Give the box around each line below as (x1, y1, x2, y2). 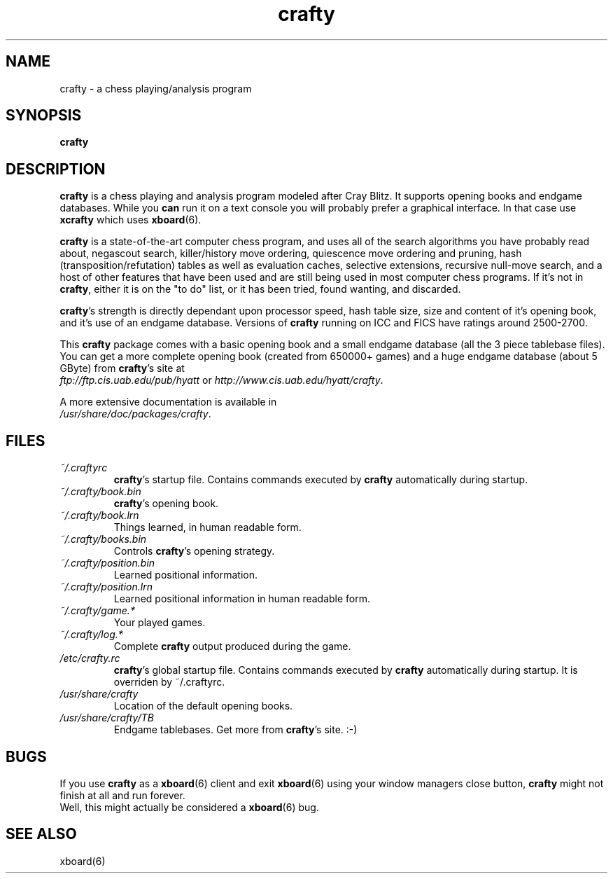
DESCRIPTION (6, 160, 106, 178)
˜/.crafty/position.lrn (59, 581, 153, 593)
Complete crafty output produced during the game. (113, 640, 351, 653)
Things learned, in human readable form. (113, 521, 302, 534)
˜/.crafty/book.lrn (59, 509, 139, 522)
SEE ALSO (6, 825, 77, 843)
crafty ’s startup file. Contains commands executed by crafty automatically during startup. (113, 473, 528, 486)
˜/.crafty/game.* (59, 604, 135, 617)
